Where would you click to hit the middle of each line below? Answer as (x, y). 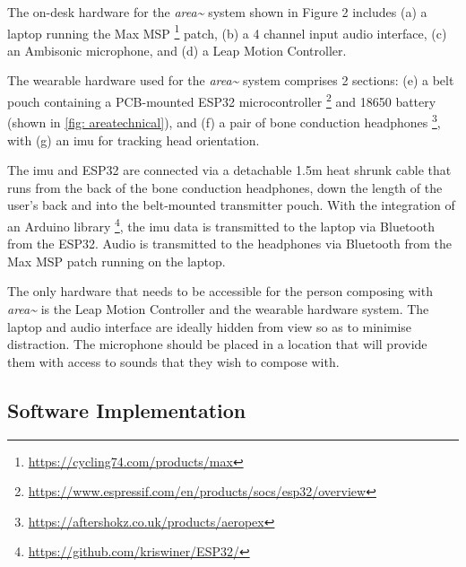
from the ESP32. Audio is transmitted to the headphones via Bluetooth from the (230, 244)
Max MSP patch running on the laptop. (116, 261)
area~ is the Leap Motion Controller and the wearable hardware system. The (218, 308)
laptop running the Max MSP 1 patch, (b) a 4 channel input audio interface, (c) (227, 31)
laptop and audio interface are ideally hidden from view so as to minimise (210, 326)
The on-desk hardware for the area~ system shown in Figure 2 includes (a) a (217, 12)
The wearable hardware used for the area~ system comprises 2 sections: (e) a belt (231, 80)
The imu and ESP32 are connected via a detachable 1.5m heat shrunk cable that (229, 170)
